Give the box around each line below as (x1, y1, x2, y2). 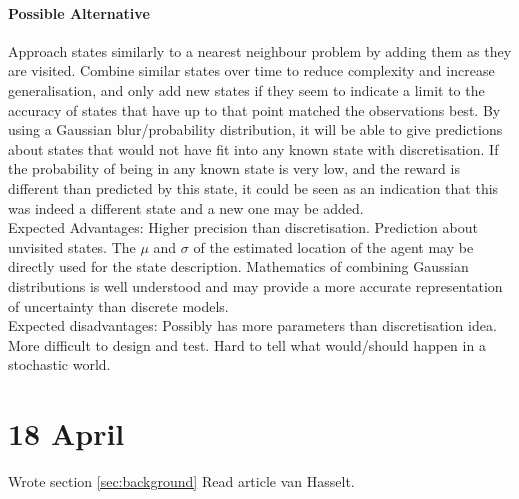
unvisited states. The (8, 236, 136, 257)
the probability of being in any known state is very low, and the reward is (8, 158, 460, 179)
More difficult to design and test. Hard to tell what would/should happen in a (8, 334, 486, 355)
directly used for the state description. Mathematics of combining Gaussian (8, 256, 469, 277)
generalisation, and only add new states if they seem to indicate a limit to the (8, 79, 485, 100)
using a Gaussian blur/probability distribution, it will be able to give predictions (8, 119, 503, 140)
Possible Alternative (8, 2, 150, 23)
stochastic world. (8, 354, 111, 375)
